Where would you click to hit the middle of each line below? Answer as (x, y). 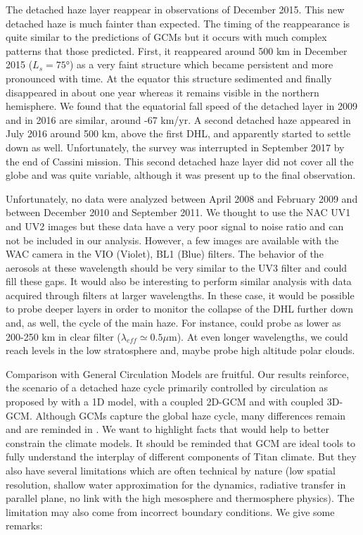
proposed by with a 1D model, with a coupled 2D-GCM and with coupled (165, 402)
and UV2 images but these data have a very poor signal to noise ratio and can (175, 226)
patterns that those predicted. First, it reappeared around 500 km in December (177, 50)
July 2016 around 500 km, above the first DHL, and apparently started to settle (178, 133)
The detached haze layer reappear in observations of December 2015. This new (175, 9)
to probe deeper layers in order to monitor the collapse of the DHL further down (179, 309)
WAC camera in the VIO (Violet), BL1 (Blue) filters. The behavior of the (165, 254)
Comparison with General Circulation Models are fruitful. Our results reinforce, (178, 373)
